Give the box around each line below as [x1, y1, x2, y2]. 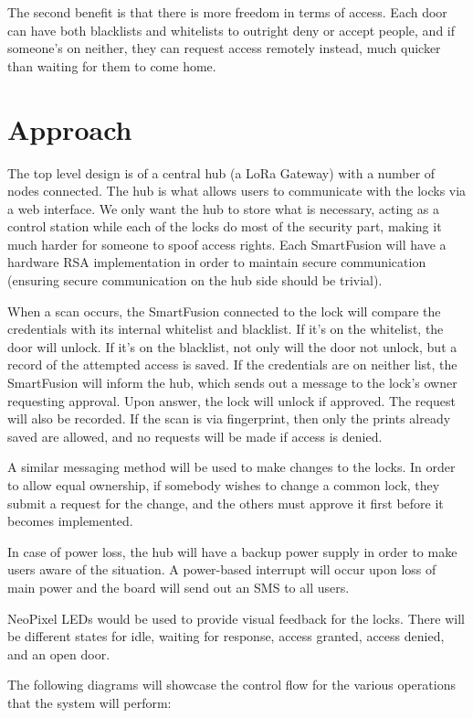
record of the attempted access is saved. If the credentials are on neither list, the [7, 355, 457, 374]
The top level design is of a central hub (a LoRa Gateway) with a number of [7, 163, 436, 182]
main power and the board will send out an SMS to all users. [7, 577, 350, 596]
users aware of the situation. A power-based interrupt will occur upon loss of [7, 560, 436, 579]
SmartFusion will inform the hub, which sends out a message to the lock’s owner [7, 373, 457, 392]
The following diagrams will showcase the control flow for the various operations [7, 675, 456, 694]
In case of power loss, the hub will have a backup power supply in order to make [7, 541, 457, 561]
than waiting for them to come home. [7, 56, 216, 75]
